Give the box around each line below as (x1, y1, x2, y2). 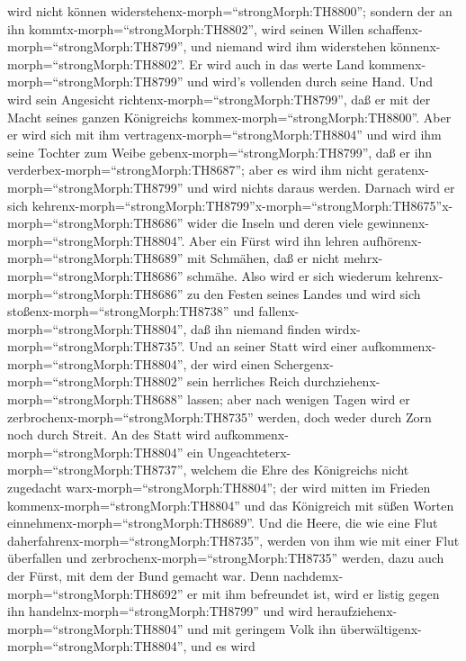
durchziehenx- (303, 372, 381, 391)
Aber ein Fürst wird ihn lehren (189, 231, 359, 249)
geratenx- (377, 160, 429, 179)
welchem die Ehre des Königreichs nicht (191, 460, 409, 479)
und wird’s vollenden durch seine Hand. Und (187, 72, 434, 91)
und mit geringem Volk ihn (187, 619, 336, 638)
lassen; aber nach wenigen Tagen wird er (187, 390, 410, 409)
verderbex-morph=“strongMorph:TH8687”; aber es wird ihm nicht (7, 160, 373, 179)
